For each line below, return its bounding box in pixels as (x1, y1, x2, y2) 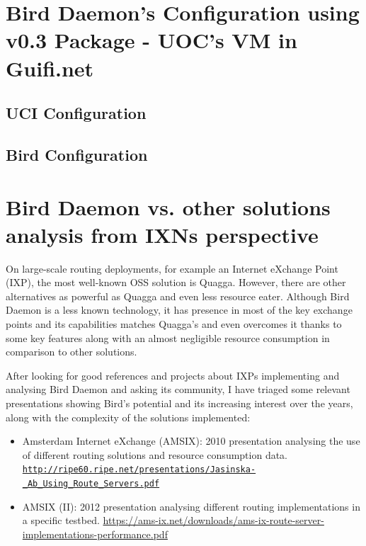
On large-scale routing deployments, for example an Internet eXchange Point (6, 261, 338, 275)
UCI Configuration (6, 102, 147, 124)
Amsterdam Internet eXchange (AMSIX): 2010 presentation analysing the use (22, 433, 360, 448)
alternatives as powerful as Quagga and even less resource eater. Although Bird (6, 288, 350, 303)
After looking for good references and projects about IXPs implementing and (6, 368, 340, 382)
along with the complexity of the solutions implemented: (6, 409, 251, 424)
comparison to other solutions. (6, 344, 137, 359)
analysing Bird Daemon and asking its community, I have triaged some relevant (6, 382, 350, 397)
